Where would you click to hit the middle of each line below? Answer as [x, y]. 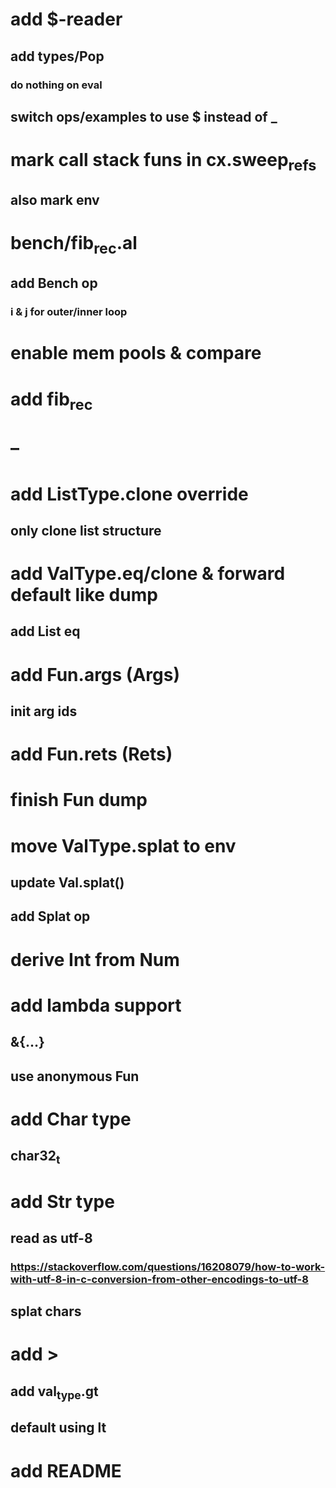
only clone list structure [86, 530]
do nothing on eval [56, 85]
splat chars [46, 1311]
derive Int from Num [95, 959]
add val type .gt [54, 1392]
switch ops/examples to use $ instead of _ [144, 116]
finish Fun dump [79, 800]
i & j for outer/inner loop [69, 312]
